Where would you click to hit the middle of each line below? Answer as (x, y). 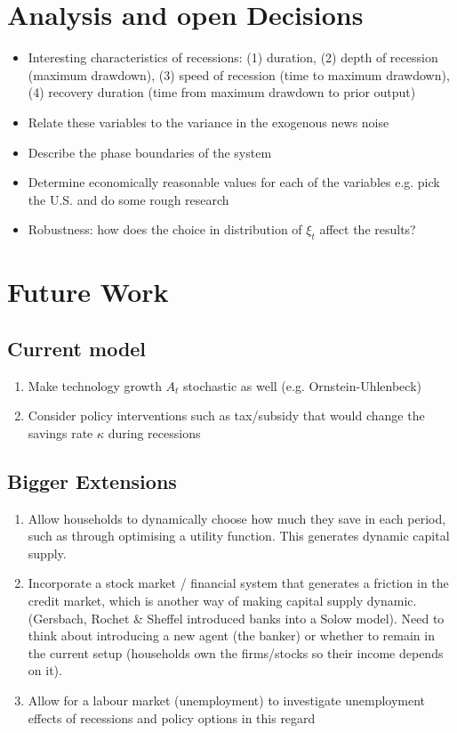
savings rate (60, 432)
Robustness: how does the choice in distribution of (165, 229)
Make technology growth (95, 385)
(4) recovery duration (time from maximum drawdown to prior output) (222, 92)
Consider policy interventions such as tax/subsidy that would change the (226, 415)
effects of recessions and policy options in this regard (172, 717)
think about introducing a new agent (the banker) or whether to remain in (231, 635)
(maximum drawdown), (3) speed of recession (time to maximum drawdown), (239, 74)
